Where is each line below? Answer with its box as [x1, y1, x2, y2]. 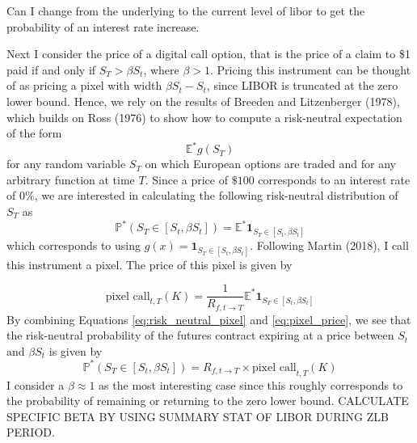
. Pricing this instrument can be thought [210, 61, 411, 78]
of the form [6, 124, 62, 141]
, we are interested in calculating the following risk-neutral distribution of [34, 187, 398, 204]
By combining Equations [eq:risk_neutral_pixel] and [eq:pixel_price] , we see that [6, 310, 411, 327]
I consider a [6, 376, 65, 393]
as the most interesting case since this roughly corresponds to [99, 376, 403, 393]
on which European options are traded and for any [145, 155, 397, 172]
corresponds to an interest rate [258, 171, 411, 188]
